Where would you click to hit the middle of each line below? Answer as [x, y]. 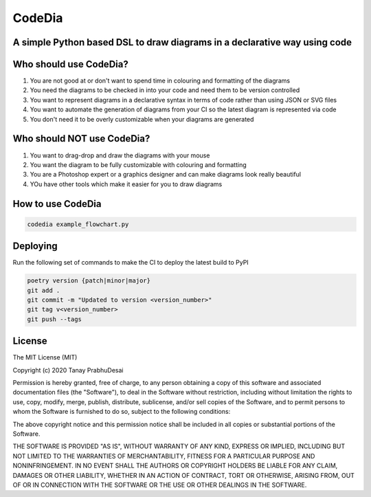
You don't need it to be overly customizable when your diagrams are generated [142, 119]
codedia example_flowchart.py [78, 224]
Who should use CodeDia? [70, 64]
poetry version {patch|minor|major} [89, 281]
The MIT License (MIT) [45, 357]
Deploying [35, 246]
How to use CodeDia [57, 204]
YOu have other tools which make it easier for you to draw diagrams [126, 184]
